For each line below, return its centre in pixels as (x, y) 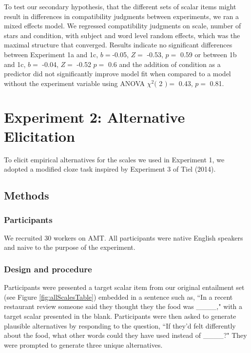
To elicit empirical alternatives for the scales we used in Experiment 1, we (114, 159)
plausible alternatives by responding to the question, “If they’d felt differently (120, 325)
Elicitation (39, 136)
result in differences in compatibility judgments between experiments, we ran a (121, 16)
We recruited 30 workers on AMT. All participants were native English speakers (124, 237)
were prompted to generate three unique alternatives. (83, 344)
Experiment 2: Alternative (95, 117)
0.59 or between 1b (208, 54)
